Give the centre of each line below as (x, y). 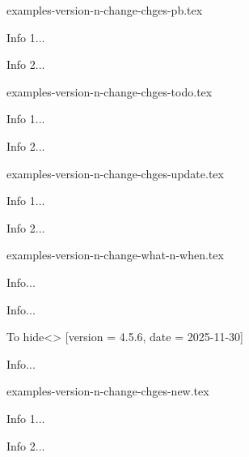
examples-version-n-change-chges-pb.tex (105, 10)
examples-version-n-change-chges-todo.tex (110, 91)
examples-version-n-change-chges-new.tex (108, 391)
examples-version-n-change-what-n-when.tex (115, 255)
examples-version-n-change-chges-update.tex (115, 173)
